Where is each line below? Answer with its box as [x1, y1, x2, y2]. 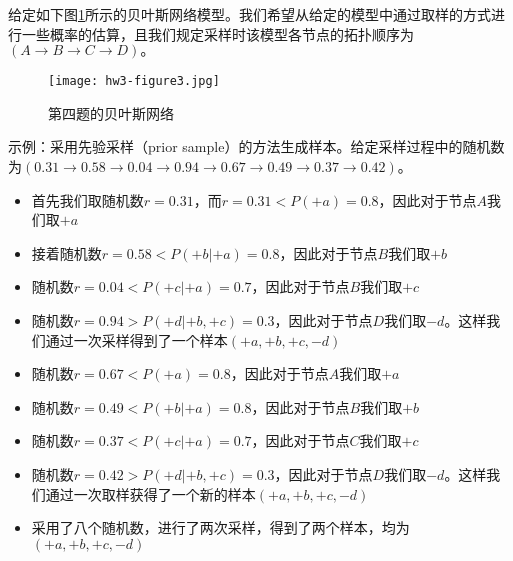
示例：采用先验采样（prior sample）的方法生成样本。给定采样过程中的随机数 [8, 136, 505, 157]
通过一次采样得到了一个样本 [45, 329, 228, 350]
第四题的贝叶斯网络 [48, 102, 174, 123]
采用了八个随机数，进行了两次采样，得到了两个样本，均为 [31, 517, 410, 538]
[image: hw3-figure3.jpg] [48, 74, 220, 89]
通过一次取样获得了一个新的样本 [45, 483, 256, 504]
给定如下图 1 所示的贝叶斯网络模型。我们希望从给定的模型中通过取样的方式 [8, 4, 491, 24]
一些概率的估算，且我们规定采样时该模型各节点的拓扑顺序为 [21, 23, 414, 44]
